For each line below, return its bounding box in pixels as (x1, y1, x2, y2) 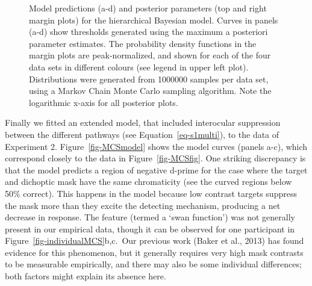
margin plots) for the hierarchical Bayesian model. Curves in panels (29, 13, 278, 26)
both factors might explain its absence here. (5, 270, 166, 282)
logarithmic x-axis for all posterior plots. (29, 96, 178, 108)
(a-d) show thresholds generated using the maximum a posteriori (29, 25, 268, 38)
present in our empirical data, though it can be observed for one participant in (5, 222, 295, 235)
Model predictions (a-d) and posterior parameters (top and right (29, 2, 267, 14)
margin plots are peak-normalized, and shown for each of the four (29, 49, 271, 61)
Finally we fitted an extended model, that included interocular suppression (5, 116, 281, 129)
